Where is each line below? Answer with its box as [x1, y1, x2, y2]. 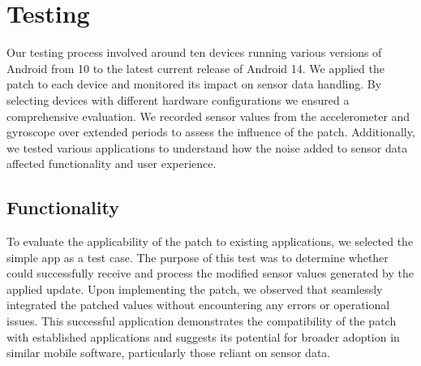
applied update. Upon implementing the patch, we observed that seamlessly [6, 280, 383, 297]
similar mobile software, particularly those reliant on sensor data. [6, 344, 331, 361]
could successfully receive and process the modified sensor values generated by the [6, 265, 414, 282]
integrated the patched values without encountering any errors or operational [6, 296, 390, 313]
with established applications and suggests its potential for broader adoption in [6, 328, 400, 345]
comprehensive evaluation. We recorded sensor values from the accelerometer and [6, 107, 410, 124]
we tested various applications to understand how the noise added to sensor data [6, 139, 408, 156]
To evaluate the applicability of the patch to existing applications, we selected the [6, 233, 414, 250]
